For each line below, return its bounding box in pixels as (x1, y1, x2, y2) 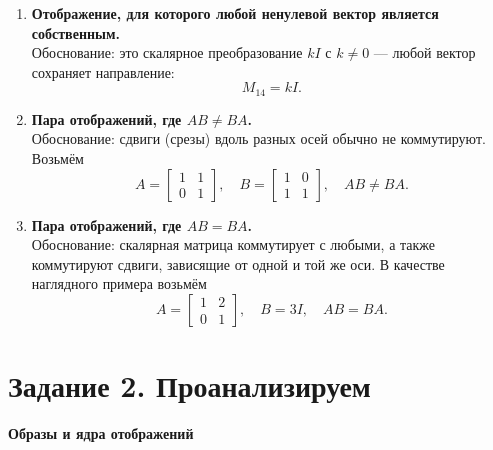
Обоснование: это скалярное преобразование (31, 42, 303, 63)
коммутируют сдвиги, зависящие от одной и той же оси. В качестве (31, 253, 445, 274)
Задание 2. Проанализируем (8, 365, 371, 406)
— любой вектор (373, 42, 476, 63)
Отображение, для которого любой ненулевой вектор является (31, 3, 439, 23)
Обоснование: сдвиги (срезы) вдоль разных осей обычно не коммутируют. (31, 128, 486, 149)
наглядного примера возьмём (31, 273, 207, 294)
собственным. (31, 22, 120, 43)
